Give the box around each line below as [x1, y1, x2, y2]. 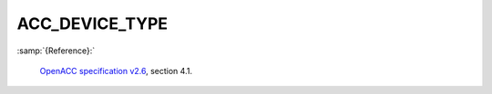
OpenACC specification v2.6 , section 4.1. [39, 65, 193, 76]
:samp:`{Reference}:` [16, 45, 96, 56]
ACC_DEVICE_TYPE [16, 14, 169, 33]
